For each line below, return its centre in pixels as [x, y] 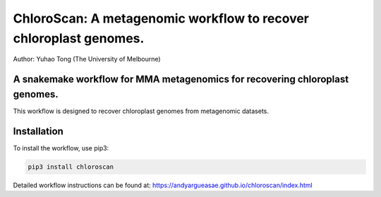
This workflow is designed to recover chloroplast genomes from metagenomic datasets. [141, 111]
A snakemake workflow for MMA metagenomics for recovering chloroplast [181, 79]
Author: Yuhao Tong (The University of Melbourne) [87, 59]
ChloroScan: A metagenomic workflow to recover [161, 18]
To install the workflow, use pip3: [61, 148]
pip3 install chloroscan [71, 167]
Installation [38, 131]
